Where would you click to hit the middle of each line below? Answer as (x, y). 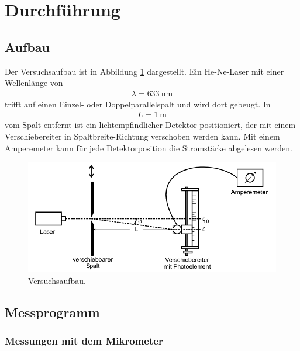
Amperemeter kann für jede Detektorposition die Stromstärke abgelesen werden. (149, 147)
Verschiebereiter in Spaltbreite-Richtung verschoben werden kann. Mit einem (142, 136)
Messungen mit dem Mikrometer (84, 341)
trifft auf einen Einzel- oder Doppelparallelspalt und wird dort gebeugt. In (138, 104)
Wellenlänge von (34, 83)
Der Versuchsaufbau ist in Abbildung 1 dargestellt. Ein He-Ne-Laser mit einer (144, 71)
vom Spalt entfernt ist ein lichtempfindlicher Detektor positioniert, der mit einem (150, 125)
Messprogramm (52, 312)
